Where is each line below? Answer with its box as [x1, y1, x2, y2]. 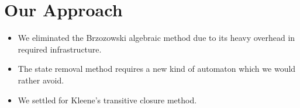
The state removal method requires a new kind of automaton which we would [18, 62, 296, 75]
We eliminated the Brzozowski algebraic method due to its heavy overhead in [18, 32, 295, 44]
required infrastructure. [18, 43, 102, 55]
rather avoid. [18, 74, 64, 86]
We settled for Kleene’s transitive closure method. [18, 93, 197, 106]
